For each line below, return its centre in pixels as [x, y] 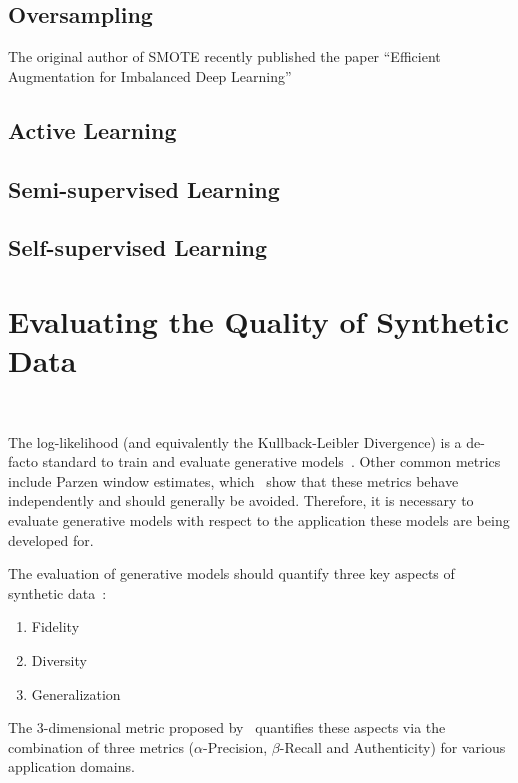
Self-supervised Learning [138, 247]
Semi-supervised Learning [144, 188]
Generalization [76, 693]
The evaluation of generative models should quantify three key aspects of [231, 573]
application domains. [71, 766]
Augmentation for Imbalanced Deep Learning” [150, 75]
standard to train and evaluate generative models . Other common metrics [271, 461]
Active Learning [92, 129]
